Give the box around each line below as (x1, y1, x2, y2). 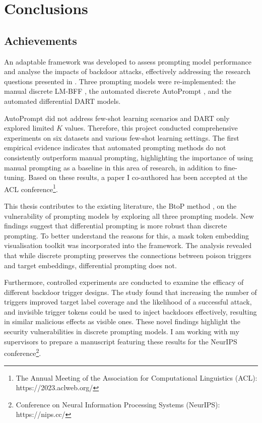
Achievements (4, 32, 77, 48)
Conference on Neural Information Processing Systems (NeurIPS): (16, 399, 220, 409)
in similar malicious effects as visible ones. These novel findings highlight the (4, 316, 240, 327)
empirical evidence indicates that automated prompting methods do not (4, 142, 226, 153)
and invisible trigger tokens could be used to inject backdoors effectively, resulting (4, 306, 257, 317)
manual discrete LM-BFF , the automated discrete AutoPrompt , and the (4, 86, 232, 96)
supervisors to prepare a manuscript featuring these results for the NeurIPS (4, 336, 237, 346)
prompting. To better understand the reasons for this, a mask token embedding (4, 230, 249, 240)
